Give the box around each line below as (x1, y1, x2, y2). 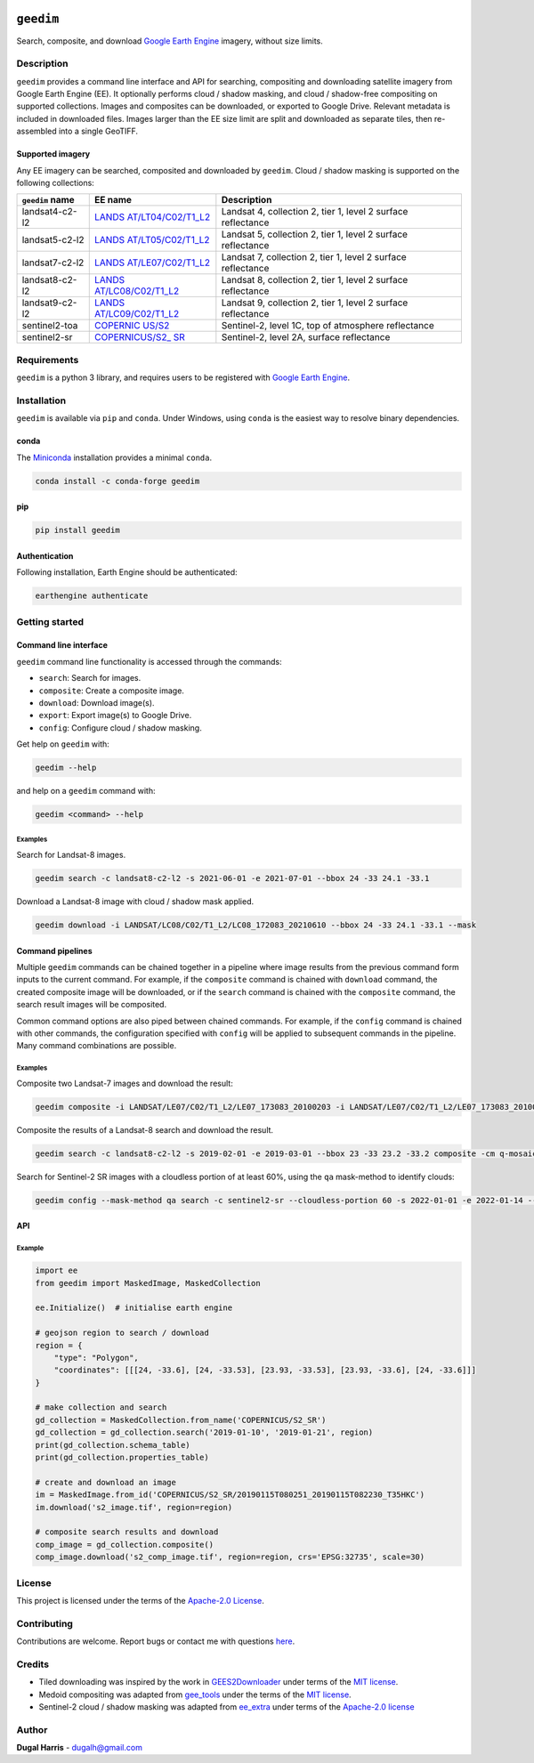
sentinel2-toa (21, 319, 78, 332)
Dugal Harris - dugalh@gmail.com (16, 1743, 142, 1753)
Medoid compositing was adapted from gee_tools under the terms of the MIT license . (38, 1689, 352, 1700)
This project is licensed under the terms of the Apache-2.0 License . (16, 1595, 264, 1605)
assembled (16, 125, 57, 137)
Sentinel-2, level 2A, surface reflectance (221, 331, 391, 344)
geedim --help (35, 763, 97, 773)
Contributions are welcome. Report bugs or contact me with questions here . (16, 1636, 295, 1646)
